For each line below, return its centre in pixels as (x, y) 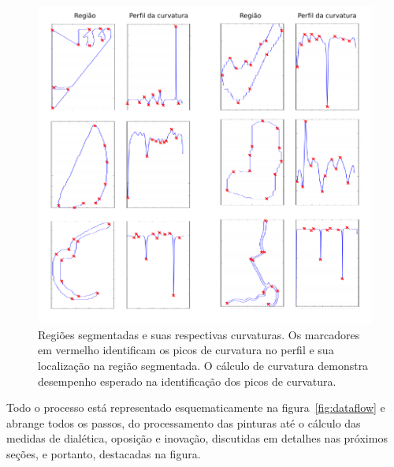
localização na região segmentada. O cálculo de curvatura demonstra (203, 365)
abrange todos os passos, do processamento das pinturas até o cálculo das (184, 422)
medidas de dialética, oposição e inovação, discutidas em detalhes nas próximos (197, 438)
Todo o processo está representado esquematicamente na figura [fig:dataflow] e (196, 407)
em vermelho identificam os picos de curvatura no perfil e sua (186, 350)
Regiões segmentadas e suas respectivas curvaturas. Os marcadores (199, 334)
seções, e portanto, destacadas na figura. (104, 453)
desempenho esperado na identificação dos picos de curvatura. (187, 381)
